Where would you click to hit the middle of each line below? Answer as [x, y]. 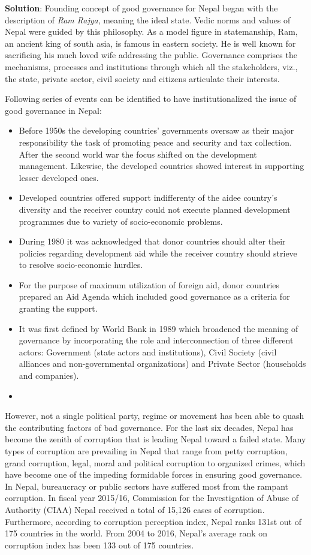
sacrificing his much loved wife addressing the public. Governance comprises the [151, 55]
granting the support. [58, 308]
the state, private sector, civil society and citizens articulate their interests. [142, 78]
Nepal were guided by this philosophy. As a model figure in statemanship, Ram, [151, 31]
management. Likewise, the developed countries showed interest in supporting [161, 166]
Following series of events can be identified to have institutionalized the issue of [151, 99]
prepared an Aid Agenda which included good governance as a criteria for [154, 296]
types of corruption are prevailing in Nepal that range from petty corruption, [146, 451]
